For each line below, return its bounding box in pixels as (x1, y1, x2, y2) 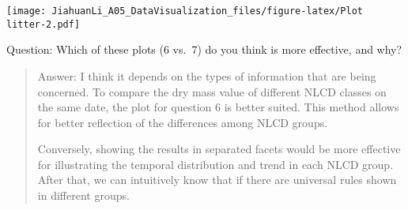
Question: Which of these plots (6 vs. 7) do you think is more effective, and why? (6, 41, 402, 58)
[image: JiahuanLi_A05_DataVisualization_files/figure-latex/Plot (6, 6, 364, 17)
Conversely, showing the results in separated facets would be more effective (37, 141, 401, 157)
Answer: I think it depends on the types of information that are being (37, 67, 376, 84)
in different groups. (37, 187, 130, 204)
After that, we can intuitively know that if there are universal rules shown (37, 171, 397, 188)
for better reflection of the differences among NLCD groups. (37, 114, 328, 130)
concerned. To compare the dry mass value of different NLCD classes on (37, 83, 387, 99)
